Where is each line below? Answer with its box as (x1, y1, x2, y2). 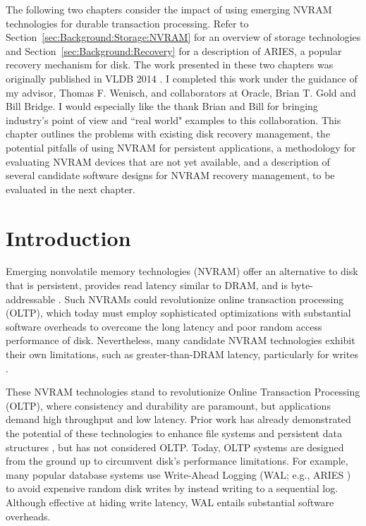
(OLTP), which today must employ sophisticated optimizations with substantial (6, 305, 351, 320)
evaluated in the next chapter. (6, 181, 135, 196)
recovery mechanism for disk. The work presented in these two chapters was (6, 57, 334, 72)
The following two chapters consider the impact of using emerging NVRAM (6, 2, 332, 16)
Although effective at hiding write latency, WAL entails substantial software (6, 494, 334, 509)
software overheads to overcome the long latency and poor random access (6, 319, 322, 334)
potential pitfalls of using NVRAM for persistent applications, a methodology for (6, 140, 356, 154)
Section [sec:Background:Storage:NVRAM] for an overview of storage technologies (6, 30, 361, 44)
